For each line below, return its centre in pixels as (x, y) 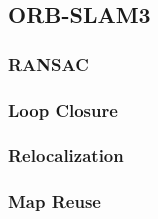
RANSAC (48, 63)
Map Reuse (54, 201)
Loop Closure (63, 109)
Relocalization (66, 155)
